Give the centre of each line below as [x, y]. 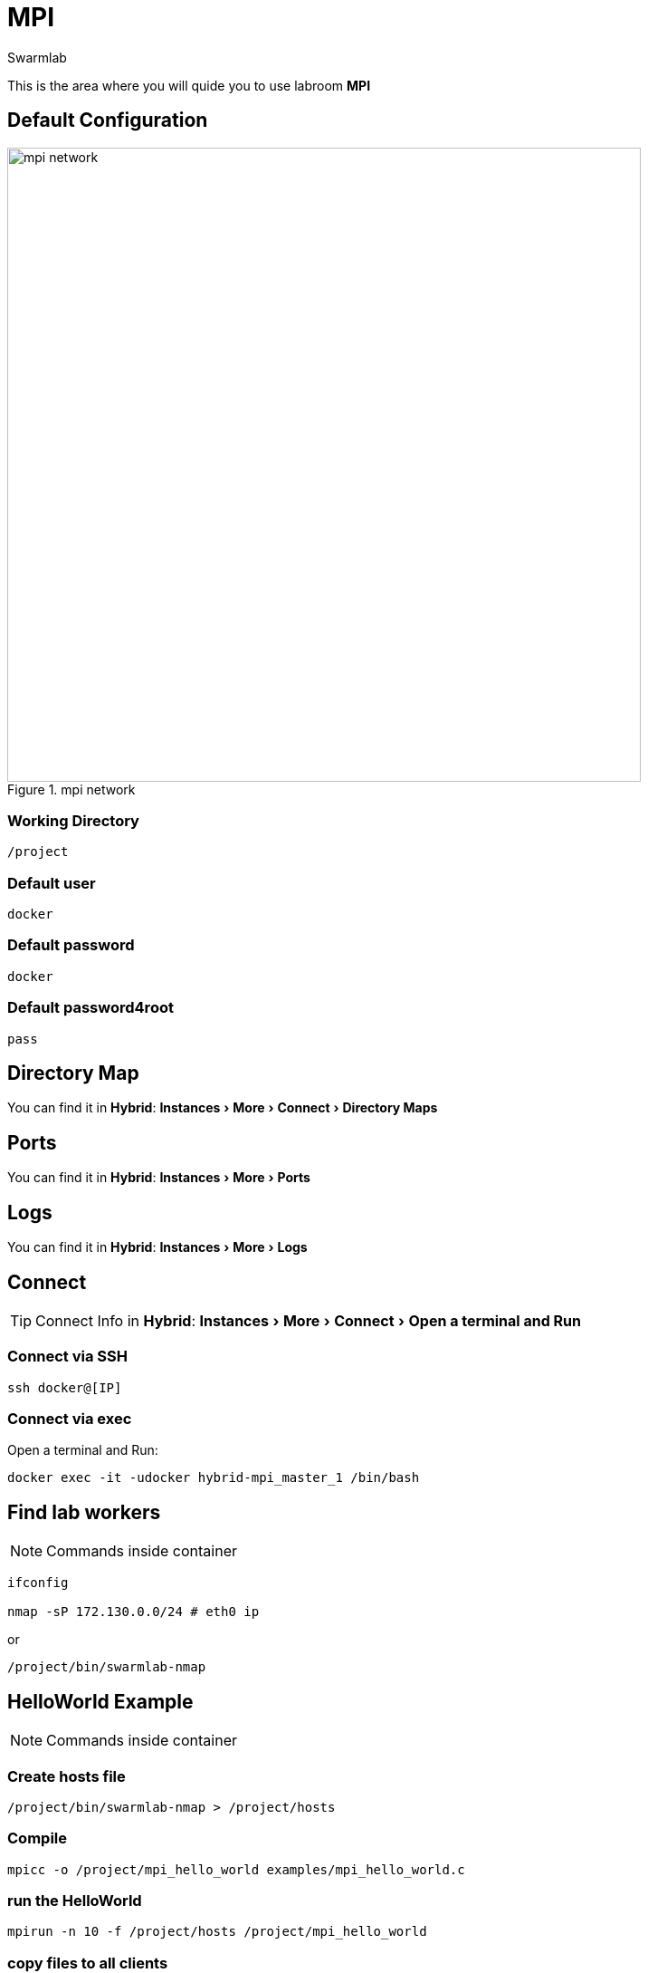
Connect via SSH [67, 1357]
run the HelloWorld [75, 1901]
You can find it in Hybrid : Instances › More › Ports [159, 1178]
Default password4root [91, 1008]
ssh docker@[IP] [65, 1387]
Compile [37, 1838]
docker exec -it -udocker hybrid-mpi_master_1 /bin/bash [214, 1478]
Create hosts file [67, 1776]
